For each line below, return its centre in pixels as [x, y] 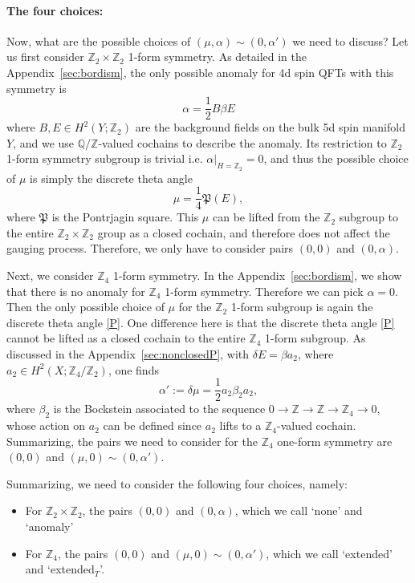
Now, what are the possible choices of [99, 40]
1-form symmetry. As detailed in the [217, 57]
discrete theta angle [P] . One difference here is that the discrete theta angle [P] [201, 322]
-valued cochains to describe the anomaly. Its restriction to [242, 142]
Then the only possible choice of [85, 307]
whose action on [46, 425]
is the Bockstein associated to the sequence [159, 409]
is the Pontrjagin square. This [125, 217]
